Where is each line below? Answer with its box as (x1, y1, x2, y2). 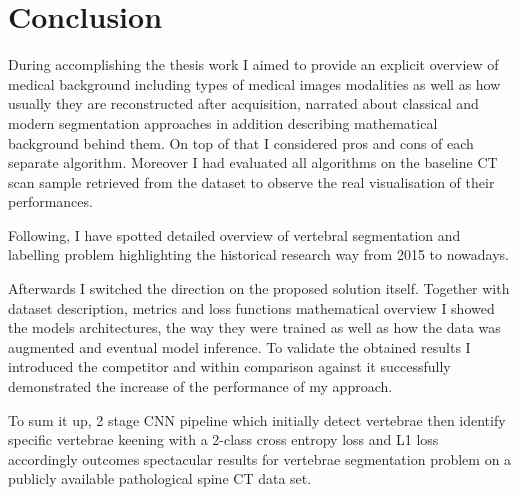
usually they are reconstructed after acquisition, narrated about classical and (8, 93, 479, 114)
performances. (8, 191, 93, 212)
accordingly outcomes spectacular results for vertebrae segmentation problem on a (8, 448, 512, 469)
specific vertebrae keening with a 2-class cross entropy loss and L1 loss (8, 429, 439, 450)
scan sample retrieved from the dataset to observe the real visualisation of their (8, 171, 495, 192)
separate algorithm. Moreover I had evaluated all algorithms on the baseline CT (8, 152, 498, 173)
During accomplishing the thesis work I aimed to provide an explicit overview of (8, 54, 499, 75)
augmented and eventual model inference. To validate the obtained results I (8, 336, 471, 357)
